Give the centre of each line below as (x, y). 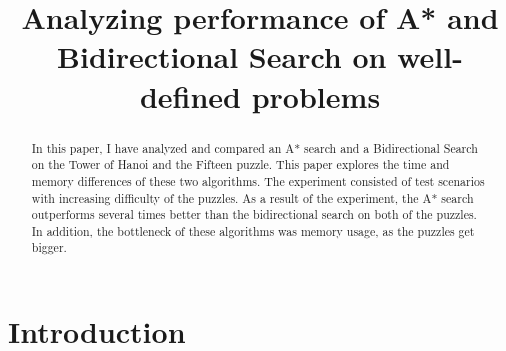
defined (190, 95)
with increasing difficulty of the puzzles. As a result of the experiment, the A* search (252, 197)
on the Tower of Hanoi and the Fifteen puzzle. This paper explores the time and (240, 164)
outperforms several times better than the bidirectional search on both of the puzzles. (254, 214)
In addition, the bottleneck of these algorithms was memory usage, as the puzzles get (253, 230)
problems (316, 95)
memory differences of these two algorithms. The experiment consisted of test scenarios (258, 180)
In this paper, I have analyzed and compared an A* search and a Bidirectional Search (254, 147)
